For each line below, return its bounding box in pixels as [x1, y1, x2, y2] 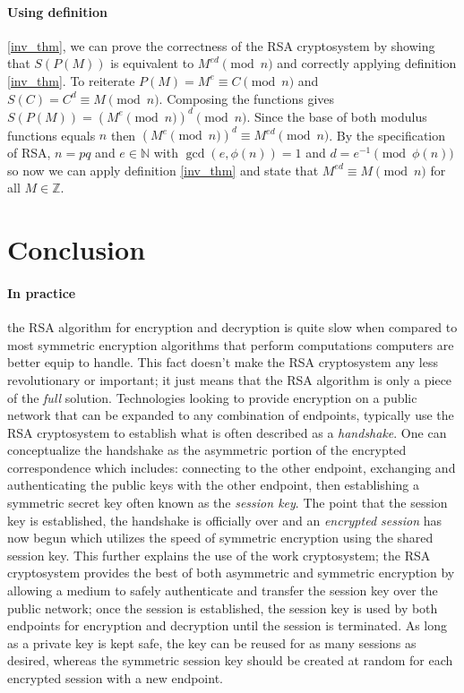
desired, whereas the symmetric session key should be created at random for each [7, 651, 453, 670]
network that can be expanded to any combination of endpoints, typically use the [7, 406, 454, 424]
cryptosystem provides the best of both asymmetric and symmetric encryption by [7, 563, 455, 582]
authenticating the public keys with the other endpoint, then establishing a [7, 475, 419, 494]
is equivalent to [110, 54, 194, 73]
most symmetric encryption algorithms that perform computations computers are [7, 335, 454, 354]
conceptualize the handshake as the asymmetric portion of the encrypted [7, 441, 407, 459]
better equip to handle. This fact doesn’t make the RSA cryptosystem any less [7, 353, 438, 372]
